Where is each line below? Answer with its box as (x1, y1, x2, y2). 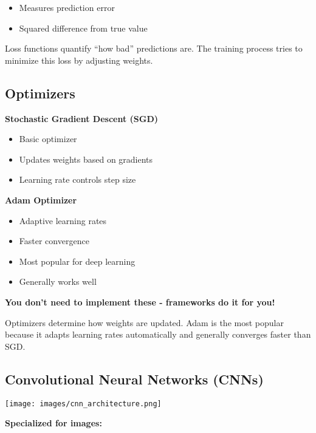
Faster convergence (19, 234, 89, 247)
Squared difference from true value (19, 21, 148, 34)
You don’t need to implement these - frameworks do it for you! (5, 295, 275, 308)
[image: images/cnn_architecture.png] (5, 399, 162, 408)
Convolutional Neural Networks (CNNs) (5, 369, 264, 388)
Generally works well (19, 275, 97, 288)
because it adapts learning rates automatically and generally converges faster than (5, 328, 311, 341)
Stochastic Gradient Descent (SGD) (5, 112, 158, 124)
